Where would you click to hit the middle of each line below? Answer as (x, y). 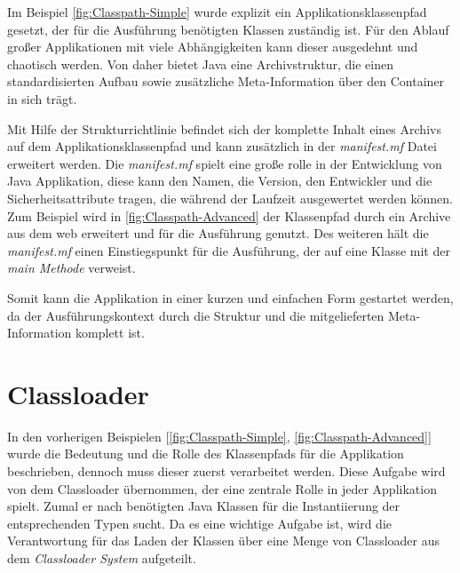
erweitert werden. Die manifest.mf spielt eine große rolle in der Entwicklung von (225, 163)
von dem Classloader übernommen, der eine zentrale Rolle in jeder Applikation (222, 488)
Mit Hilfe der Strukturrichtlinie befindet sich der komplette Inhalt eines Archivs (224, 128)
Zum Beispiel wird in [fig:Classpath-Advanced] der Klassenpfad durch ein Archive (229, 215)
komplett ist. (110, 333)
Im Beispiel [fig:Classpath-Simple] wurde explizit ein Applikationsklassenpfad (217, 12)
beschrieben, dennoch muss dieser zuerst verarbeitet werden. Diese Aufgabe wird (226, 471)
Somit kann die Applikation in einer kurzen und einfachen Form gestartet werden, (230, 297)
